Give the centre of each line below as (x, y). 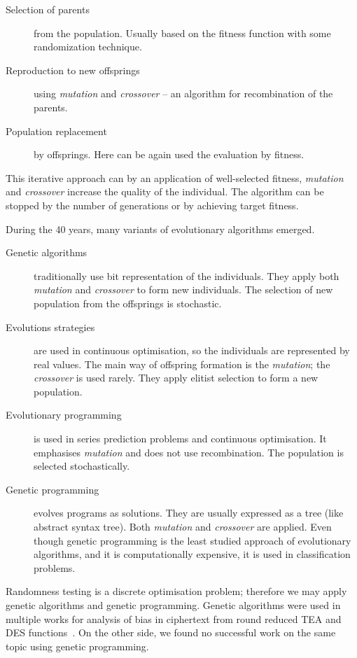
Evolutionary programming (64, 415)
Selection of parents (48, 9)
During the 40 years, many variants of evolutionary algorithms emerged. (160, 229)
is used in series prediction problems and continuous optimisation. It (180, 439)
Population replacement (56, 131)
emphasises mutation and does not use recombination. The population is (189, 452)
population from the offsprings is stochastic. (128, 303)
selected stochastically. (82, 466)
